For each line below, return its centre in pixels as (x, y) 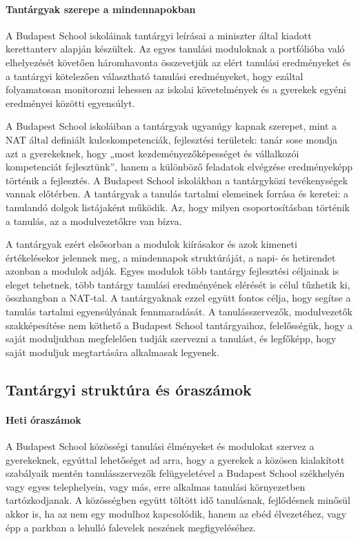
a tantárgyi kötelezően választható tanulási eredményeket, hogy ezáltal (155, 76)
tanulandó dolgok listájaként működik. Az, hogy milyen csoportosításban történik (178, 207)
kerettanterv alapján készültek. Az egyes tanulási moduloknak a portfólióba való (175, 49)
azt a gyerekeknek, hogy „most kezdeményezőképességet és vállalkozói (152, 153)
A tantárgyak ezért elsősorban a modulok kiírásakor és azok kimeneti (151, 244)
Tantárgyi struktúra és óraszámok (129, 389)
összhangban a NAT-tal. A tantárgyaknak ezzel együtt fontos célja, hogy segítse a (178, 298)
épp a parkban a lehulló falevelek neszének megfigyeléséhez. (131, 527)
